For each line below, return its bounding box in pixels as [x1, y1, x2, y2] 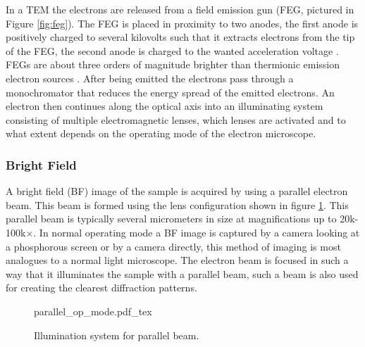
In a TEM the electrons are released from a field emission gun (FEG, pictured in [6, 2, 354, 16]
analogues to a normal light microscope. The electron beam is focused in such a [6, 253, 349, 267]
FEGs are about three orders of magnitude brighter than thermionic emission [6, 57, 340, 72]
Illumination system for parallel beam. [34, 327, 199, 342]
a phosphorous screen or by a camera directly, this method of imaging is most [6, 239, 341, 253]
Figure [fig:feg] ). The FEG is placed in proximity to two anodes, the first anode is [6, 15, 359, 30]
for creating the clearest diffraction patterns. [6, 280, 197, 295]
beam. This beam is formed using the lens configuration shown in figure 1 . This [6, 197, 349, 212]
